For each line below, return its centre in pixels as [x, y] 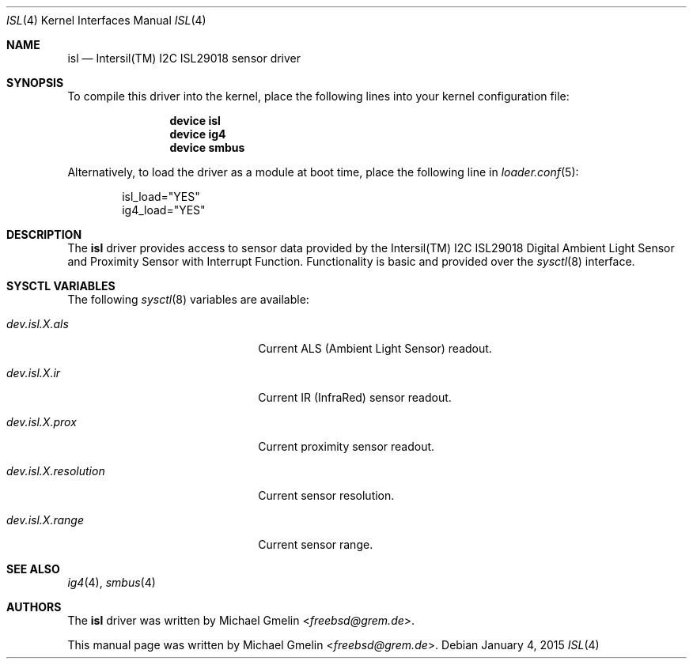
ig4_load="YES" [164, 210]
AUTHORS [34, 607]
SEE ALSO [33, 569]
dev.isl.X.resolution [56, 471]
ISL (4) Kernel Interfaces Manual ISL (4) [106, 20]
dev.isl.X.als [38, 324]
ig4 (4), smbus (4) [112, 582]
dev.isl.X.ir [34, 373]
